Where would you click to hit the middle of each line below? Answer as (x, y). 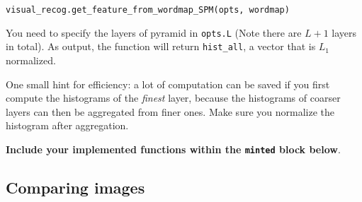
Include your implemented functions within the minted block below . (173, 149)
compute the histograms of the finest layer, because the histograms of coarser (173, 98)
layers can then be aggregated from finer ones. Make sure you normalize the (170, 111)
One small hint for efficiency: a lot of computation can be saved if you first (168, 84)
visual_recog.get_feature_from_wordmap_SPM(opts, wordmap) (148, 10)
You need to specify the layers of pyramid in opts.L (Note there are (154, 32)
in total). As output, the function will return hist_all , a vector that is (161, 46)
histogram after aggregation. (67, 125)
